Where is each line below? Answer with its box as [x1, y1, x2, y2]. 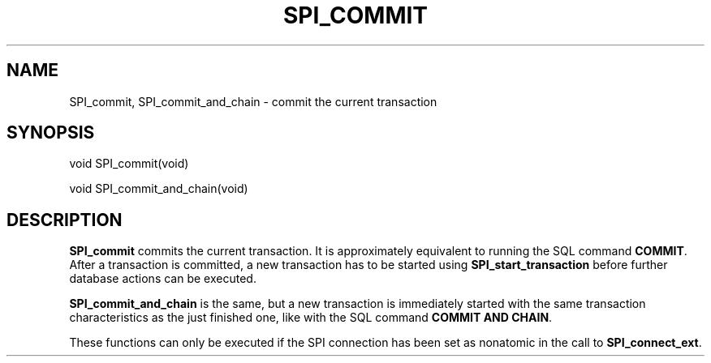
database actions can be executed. [69, 271, 256, 286]
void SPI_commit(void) [69, 156, 189, 171]
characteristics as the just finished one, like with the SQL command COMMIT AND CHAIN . [69, 310, 553, 325]
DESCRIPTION [6, 209, 123, 230]
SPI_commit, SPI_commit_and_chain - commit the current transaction [69, 94, 437, 109]
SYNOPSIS [6, 122, 95, 143]
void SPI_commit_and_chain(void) [69, 181, 248, 196]
